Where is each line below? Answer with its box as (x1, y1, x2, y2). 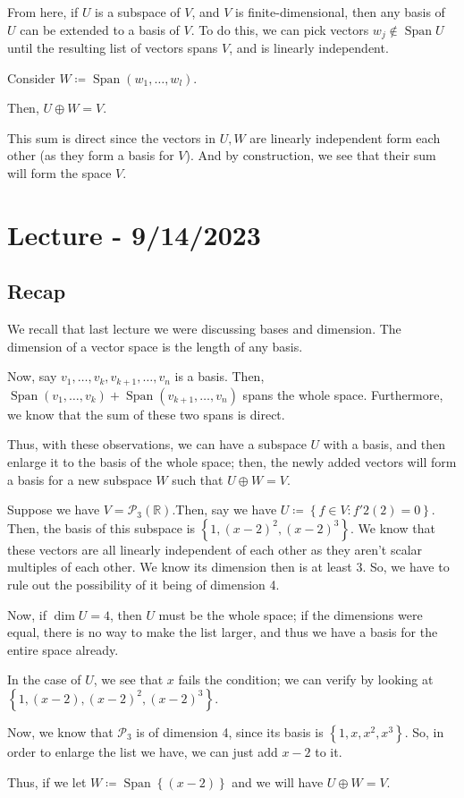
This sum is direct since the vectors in (7, 128, 215, 147)
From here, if (7, 3, 79, 21)
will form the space (7, 164, 112, 183)
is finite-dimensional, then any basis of (235, 3, 445, 21)
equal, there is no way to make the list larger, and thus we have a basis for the (7, 623, 438, 641)
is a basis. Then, (174, 367, 265, 386)
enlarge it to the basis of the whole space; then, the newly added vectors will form (7, 453, 457, 471)
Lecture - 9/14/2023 (7, 216, 261, 252)
